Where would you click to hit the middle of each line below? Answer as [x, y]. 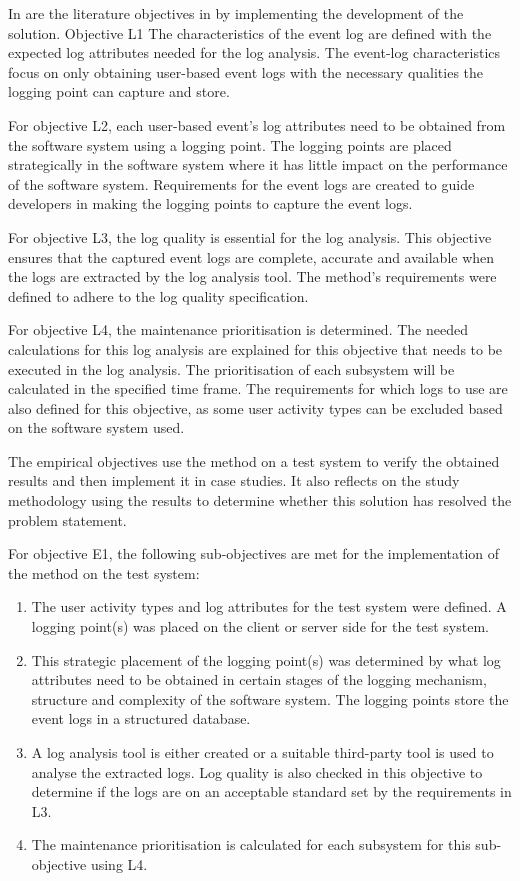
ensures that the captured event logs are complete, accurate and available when [251, 256]
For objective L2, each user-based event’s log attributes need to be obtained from [257, 124]
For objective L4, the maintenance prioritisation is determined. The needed [238, 329]
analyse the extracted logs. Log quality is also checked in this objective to [257, 771]
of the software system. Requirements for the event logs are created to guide [241, 183]
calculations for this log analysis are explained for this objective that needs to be [255, 348]
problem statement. [67, 519]
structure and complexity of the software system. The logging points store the [270, 698]
